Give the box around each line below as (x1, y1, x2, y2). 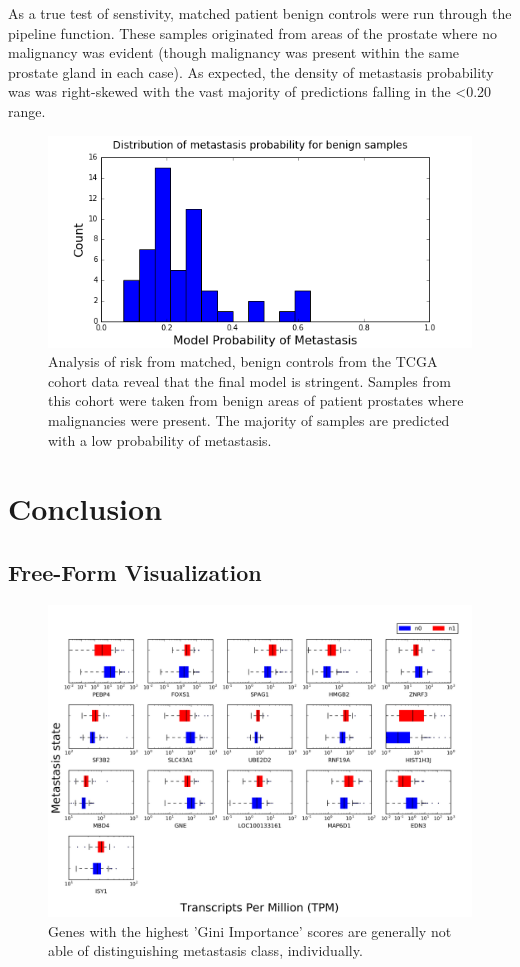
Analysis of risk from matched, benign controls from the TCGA (48, 351, 438, 372)
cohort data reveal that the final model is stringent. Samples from (48, 370, 451, 391)
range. (8, 100, 46, 121)
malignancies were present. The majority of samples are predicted (48, 409, 450, 430)
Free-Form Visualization (8, 556, 262, 587)
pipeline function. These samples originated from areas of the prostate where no (8, 22, 498, 43)
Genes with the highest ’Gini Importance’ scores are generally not (48, 920, 452, 941)
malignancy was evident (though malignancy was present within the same (8, 42, 460, 63)
